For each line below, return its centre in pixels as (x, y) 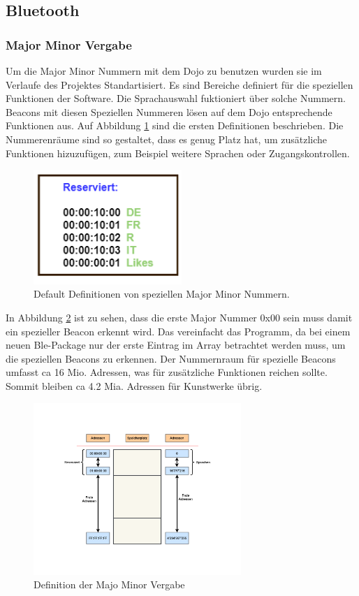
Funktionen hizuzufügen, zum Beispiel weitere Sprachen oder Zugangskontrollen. (178, 153)
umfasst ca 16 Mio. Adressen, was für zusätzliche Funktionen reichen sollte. (167, 372)
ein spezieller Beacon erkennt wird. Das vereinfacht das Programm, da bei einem (178, 331)
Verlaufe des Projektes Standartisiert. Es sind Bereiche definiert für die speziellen (179, 84)
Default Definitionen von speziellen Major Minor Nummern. (162, 294)
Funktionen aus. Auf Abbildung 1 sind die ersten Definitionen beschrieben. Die (175, 125)
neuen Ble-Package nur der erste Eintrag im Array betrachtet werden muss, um (176, 345)
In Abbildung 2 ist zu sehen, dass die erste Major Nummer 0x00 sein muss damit (179, 318)
